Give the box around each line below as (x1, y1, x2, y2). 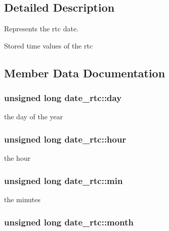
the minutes (4, 194, 41, 205)
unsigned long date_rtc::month (4, 215, 134, 228)
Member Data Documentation (4, 65, 165, 80)
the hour (4, 153, 31, 163)
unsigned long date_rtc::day (4, 91, 122, 104)
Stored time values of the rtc (4, 40, 93, 51)
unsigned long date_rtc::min (4, 174, 123, 187)
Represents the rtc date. (4, 23, 79, 34)
